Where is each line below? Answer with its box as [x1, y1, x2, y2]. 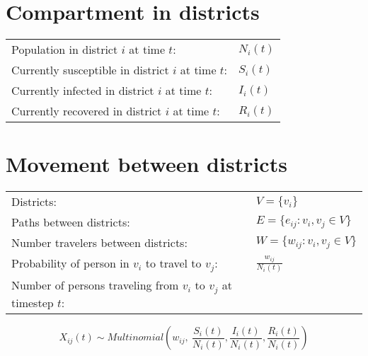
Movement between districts [6, 149, 287, 178]
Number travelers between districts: [11, 234, 188, 251]
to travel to [145, 255, 202, 272]
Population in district [11, 41, 118, 58]
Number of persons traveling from [11, 277, 179, 294]
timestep [11, 294, 54, 311]
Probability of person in [11, 255, 130, 272]
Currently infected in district [11, 82, 154, 99]
